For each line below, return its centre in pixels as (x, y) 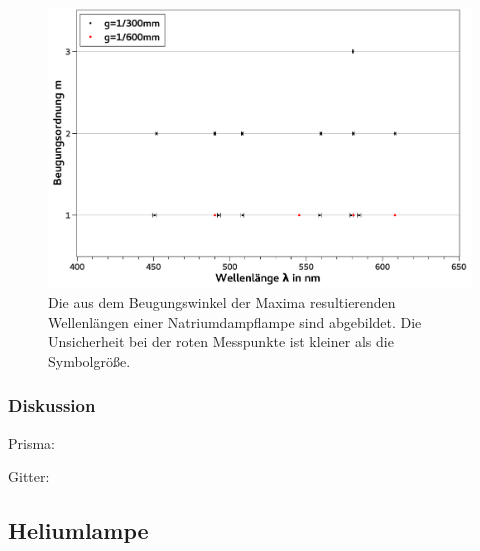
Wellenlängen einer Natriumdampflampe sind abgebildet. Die (235, 321)
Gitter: (29, 476)
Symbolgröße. (89, 360)
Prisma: (31, 442)
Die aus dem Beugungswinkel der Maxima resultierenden (222, 302)
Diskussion (52, 405)
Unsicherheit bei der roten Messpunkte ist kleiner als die (221, 341)
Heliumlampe (78, 530)
